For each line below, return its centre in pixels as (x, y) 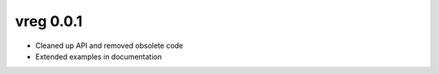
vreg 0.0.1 (49, 21)
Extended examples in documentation (99, 56)
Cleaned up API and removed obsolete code (109, 46)
